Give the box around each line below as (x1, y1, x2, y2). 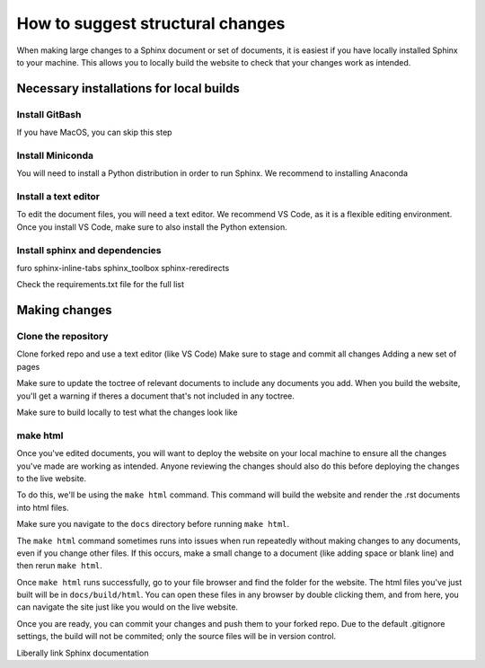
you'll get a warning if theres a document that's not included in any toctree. (16, 391, 295, 401)
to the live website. (16, 472, 87, 484)
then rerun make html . (16, 560, 103, 571)
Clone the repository (16, 330, 109, 343)
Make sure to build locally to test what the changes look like (16, 407, 238, 417)
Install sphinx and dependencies (16, 243, 162, 256)
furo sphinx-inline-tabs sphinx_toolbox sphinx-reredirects (16, 262, 230, 273)
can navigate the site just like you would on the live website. (16, 602, 238, 612)
